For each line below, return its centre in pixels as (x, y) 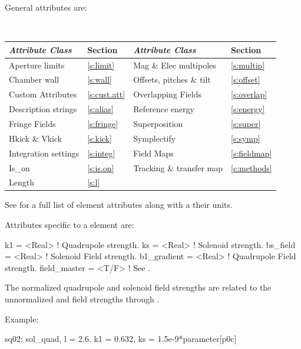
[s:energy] (248, 109)
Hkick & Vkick (36, 138)
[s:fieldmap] (252, 153)
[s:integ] (101, 153)
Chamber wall (34, 79)
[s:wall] (100, 79)
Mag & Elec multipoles (175, 65)
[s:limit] (101, 65)
